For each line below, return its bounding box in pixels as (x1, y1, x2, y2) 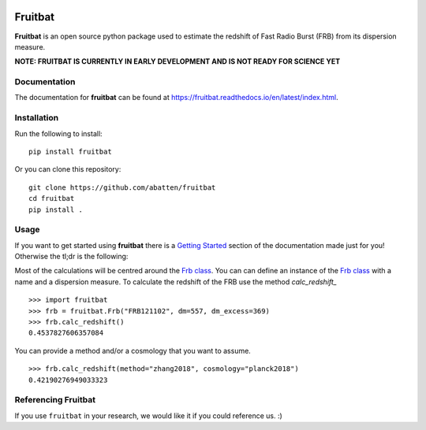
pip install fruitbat (28, 146, 112, 156)
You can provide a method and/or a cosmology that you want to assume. (14, 346, 252, 355)
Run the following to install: (14, 128, 103, 138)
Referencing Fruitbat (14, 395, 96, 406)
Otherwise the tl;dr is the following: (14, 252, 129, 261)
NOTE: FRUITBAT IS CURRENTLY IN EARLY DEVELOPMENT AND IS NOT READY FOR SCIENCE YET (14, 57, 341, 66)
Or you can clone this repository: (14, 165, 121, 174)
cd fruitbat (28, 194, 75, 203)
